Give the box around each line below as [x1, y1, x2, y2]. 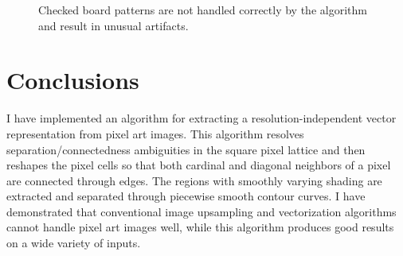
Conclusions [6, 64, 139, 96]
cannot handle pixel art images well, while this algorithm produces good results [6, 219, 394, 235]
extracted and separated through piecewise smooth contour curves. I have [6, 188, 366, 204]
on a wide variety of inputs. [6, 235, 141, 251]
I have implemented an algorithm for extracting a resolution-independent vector [6, 110, 397, 126]
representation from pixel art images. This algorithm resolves [6, 125, 304, 142]
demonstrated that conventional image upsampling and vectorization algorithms [6, 203, 397, 219]
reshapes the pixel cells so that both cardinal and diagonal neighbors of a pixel [6, 157, 391, 173]
